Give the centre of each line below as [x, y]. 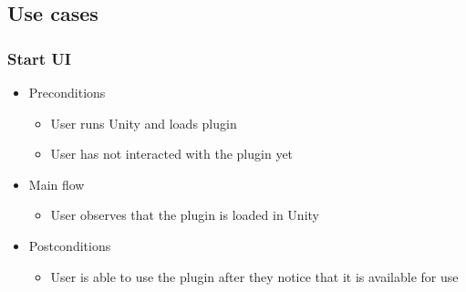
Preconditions [67, 92]
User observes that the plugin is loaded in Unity [185, 215]
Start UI [39, 58]
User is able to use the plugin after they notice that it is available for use [254, 276]
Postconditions [70, 245]
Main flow [57, 184]
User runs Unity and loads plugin [144, 123]
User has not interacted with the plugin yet [172, 154]
